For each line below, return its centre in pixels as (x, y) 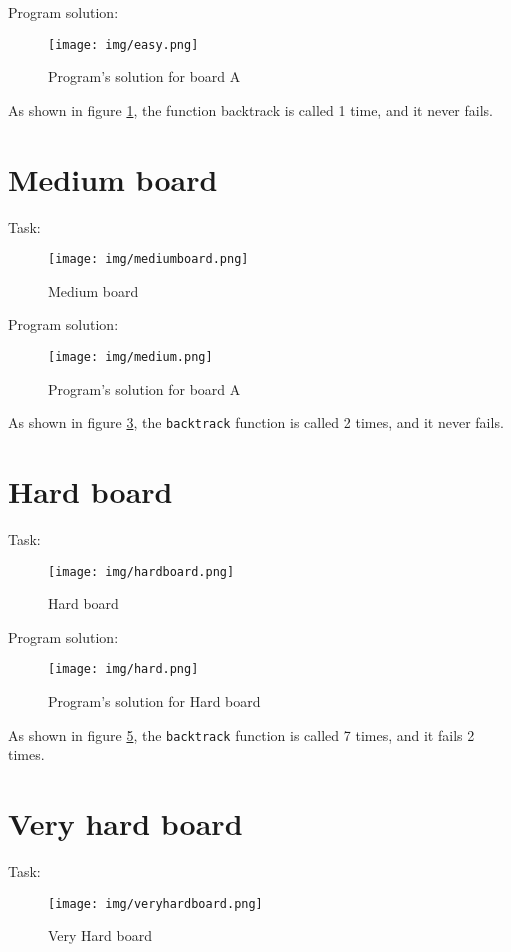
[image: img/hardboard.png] (141, 571)
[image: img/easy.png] (123, 44)
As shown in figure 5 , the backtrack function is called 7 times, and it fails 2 (241, 734)
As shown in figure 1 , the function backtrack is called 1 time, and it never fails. (250, 109)
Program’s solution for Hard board (154, 701)
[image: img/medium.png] (130, 357)
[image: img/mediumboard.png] (148, 259)
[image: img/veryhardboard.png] (155, 903)
